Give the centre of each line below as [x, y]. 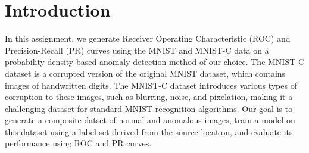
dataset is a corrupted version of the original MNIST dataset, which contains [145, 73]
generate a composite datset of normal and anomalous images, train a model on [150, 120]
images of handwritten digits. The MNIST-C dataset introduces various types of [151, 85]
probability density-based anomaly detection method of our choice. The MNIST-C [155, 62]
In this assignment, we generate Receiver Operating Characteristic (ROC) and [148, 38]
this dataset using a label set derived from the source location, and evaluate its [149, 131]
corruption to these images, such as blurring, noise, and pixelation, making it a [149, 97]
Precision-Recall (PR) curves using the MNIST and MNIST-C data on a [137, 50]
